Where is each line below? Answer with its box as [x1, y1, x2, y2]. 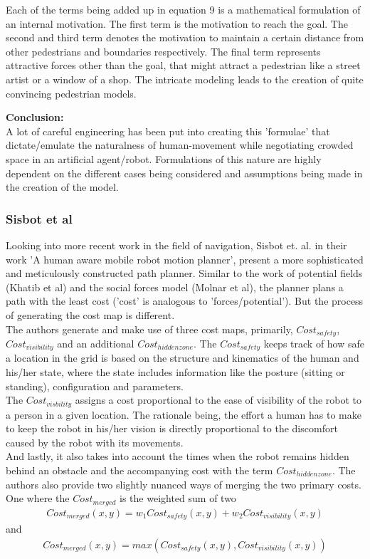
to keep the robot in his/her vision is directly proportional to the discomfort [6, 421, 338, 436]
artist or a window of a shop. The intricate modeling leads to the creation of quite [6, 71, 364, 86]
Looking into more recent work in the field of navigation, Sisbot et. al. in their [6, 237, 347, 252]
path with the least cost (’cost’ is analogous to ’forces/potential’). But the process [6, 293, 364, 308]
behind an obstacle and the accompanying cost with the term [6, 463, 273, 478]
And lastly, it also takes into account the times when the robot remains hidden [6, 449, 349, 464]
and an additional [57, 335, 134, 350]
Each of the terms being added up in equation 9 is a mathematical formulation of [6, 2, 361, 16]
